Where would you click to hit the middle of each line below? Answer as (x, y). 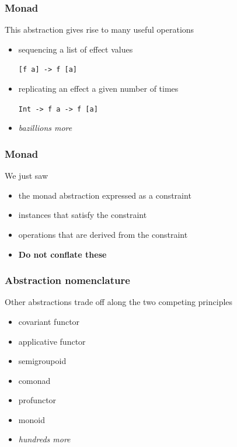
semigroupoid (42, 361)
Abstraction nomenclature (67, 280)
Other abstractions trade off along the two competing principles (119, 302)
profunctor (37, 400)
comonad (34, 380)
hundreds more (44, 439)
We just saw (27, 176)
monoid (32, 419)
